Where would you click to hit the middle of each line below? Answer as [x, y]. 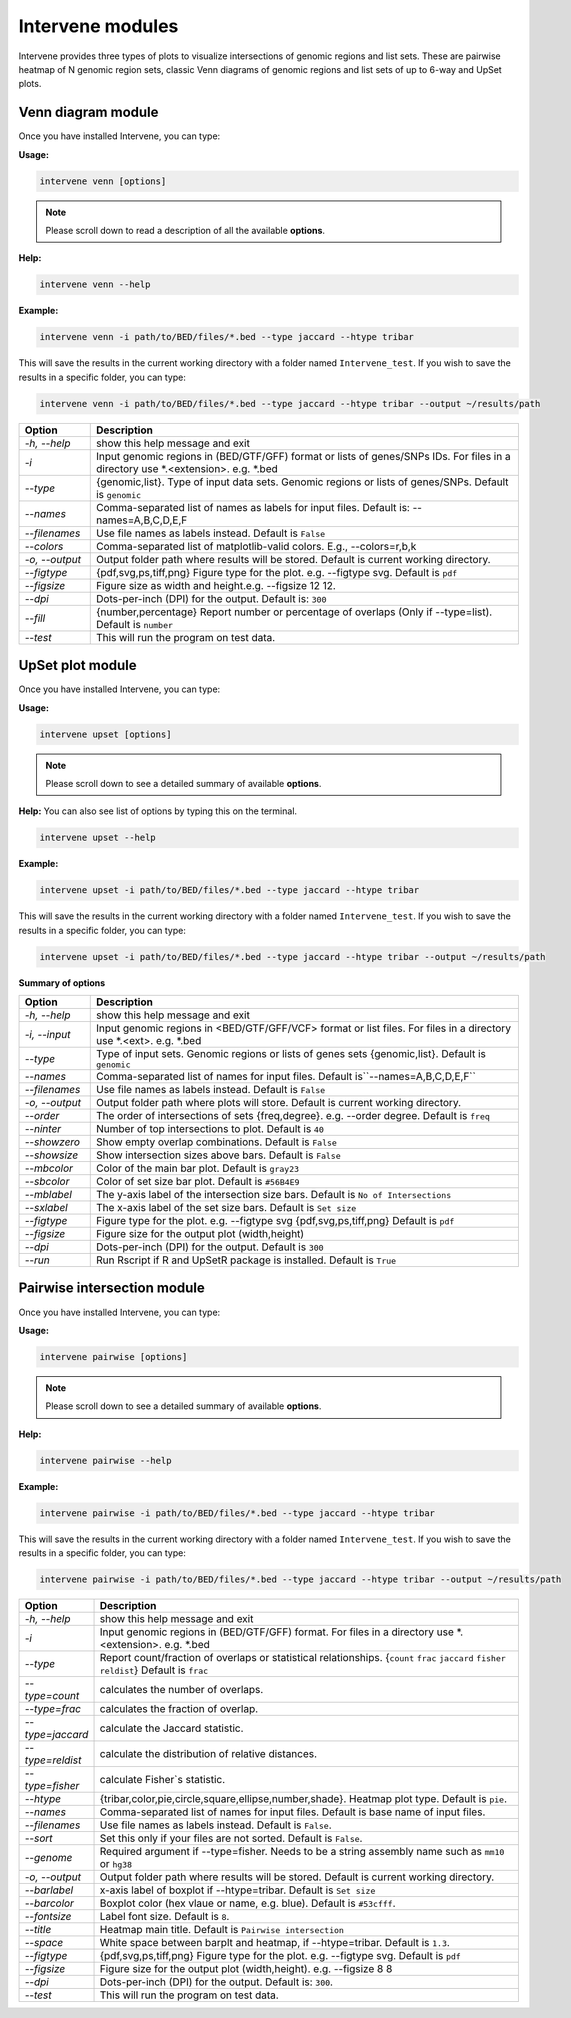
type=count [52, 1695]
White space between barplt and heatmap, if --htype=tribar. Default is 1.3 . [274, 1942]
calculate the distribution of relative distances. [208, 1753]
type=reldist [53, 1760]
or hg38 [116, 1863]
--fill [35, 618]
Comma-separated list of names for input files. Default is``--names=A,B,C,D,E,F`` [286, 1077]
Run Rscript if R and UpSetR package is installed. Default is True [246, 1260]
